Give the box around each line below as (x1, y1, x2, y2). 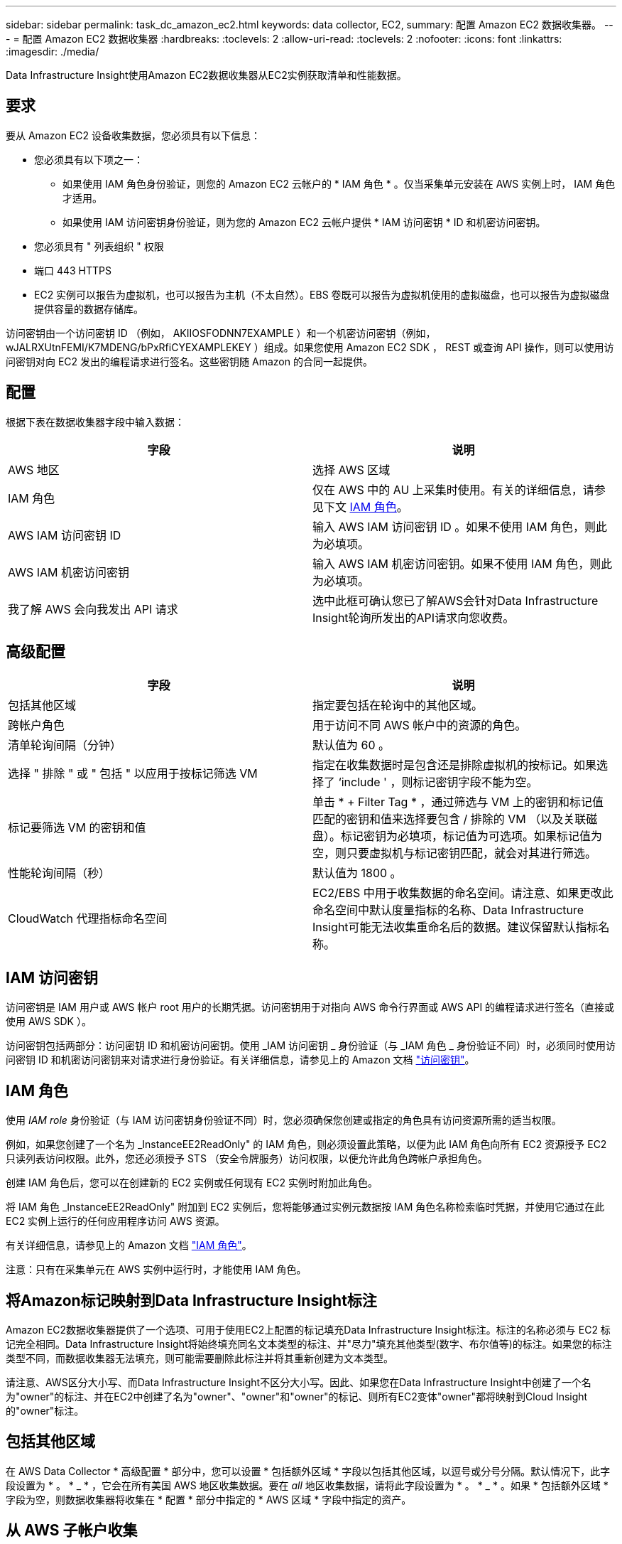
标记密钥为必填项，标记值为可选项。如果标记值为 (341, 828, 603, 843)
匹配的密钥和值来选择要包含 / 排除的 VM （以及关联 (312, 811, 586, 826)
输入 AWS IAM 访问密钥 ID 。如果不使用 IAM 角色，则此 (312, 519, 608, 534)
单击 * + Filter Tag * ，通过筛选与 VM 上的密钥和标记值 (312, 794, 604, 809)
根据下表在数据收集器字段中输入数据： (6, 415, 185, 428)
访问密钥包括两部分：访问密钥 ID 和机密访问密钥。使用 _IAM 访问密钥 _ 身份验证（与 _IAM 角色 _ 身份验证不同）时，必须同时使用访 (6, 1039, 616, 1052)
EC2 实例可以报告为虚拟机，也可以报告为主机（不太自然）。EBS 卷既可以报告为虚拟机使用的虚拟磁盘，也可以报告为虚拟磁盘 (34, 288, 610, 301)
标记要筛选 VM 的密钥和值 (8, 820, 146, 835)
